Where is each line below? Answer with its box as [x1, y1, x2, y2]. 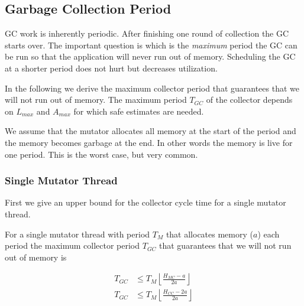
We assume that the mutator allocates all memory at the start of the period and [5, 125, 296, 137]
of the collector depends [206, 93, 293, 106]
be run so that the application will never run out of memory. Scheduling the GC [5, 50, 296, 63]
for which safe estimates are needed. [73, 105, 204, 117]
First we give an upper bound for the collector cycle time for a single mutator [5, 196, 286, 209]
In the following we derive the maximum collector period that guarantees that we [5, 82, 299, 94]
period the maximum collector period [5, 239, 140, 252]
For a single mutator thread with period [5, 227, 150, 240]
